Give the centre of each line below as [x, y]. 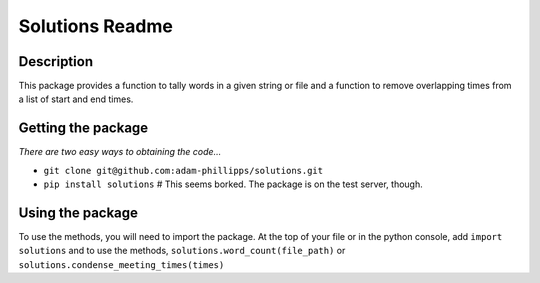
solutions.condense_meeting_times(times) [121, 264]
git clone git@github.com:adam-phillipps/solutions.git [183, 170]
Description [56, 61]
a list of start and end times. [76, 99]
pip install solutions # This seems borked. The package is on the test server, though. [233, 184]
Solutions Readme [96, 26]
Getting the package [83, 128]
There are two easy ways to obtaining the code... [120, 152]
